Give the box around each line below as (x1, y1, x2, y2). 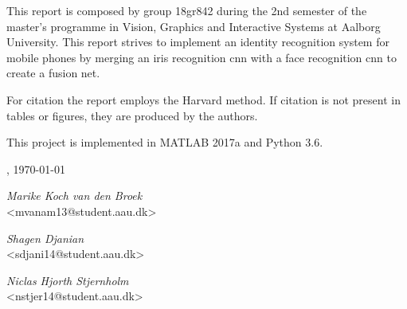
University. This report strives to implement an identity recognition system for (6, 33, 389, 50)
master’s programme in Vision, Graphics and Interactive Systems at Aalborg (6, 18, 381, 34)
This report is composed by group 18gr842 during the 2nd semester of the (6, 2, 367, 18)
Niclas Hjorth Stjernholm (6, 272, 129, 288)
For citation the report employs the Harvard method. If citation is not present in (6, 91, 401, 108)
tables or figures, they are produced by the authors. (6, 107, 258, 123)
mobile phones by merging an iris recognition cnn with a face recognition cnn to (6, 49, 397, 65)
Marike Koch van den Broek (6, 187, 143, 204)
